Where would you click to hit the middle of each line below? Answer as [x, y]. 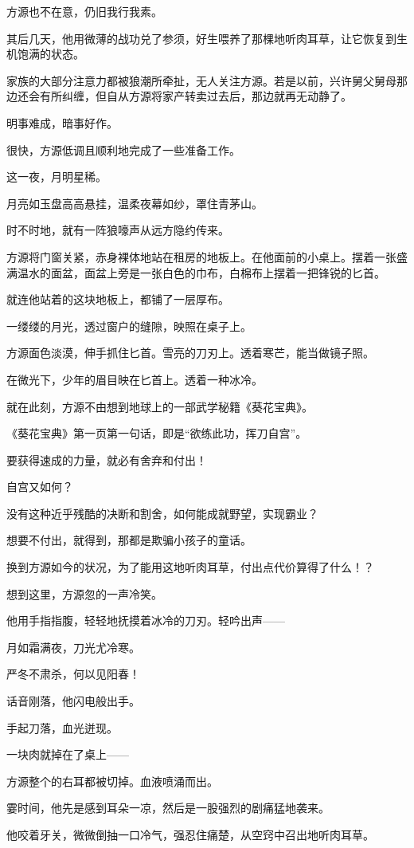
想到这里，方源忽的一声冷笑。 [84, 593]
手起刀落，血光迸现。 [62, 727]
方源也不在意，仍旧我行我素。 [84, 11]
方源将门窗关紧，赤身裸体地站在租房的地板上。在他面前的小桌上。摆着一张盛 [207, 256]
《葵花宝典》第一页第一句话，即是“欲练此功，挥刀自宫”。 [157, 433]
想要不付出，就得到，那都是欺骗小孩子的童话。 [129, 540]
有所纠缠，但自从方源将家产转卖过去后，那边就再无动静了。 [195, 96]
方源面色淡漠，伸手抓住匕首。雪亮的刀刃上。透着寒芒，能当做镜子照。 [190, 353]
